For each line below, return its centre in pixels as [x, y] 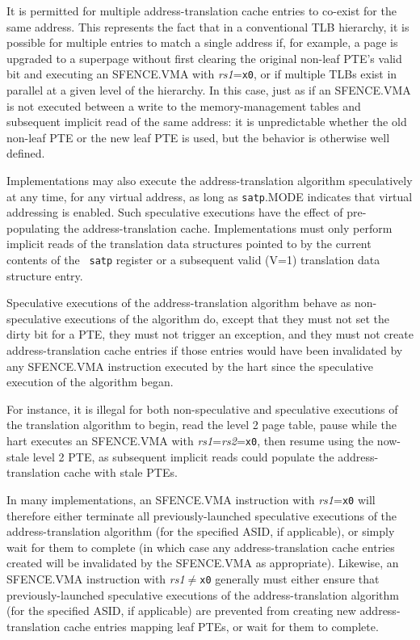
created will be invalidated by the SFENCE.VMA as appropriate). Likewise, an [203, 563]
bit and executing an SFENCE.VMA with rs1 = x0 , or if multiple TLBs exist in [202, 74]
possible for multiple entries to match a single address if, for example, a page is [202, 42]
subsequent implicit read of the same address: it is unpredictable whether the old [207, 122]
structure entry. [45, 275]
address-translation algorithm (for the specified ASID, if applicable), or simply [201, 531]
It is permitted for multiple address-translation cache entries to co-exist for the [202, 11]
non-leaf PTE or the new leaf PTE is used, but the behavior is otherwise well [198, 137]
